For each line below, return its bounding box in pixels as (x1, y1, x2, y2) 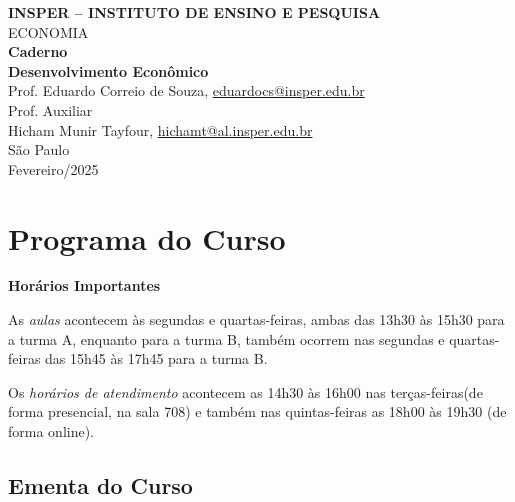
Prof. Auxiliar (8, 99, 93, 120)
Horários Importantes (8, 275, 161, 296)
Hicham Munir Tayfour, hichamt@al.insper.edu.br (8, 119, 313, 140)
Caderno (8, 41, 68, 62)
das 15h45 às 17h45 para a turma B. (45, 348, 268, 369)
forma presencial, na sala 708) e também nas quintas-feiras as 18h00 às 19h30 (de (8, 401, 507, 422)
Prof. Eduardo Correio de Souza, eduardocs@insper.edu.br (8, 80, 365, 101)
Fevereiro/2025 (8, 158, 99, 179)
